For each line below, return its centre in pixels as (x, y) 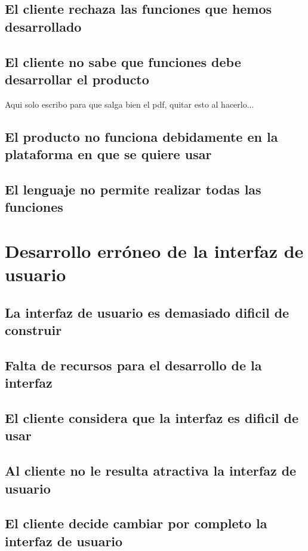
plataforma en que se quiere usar (108, 154)
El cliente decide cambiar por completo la (136, 523)
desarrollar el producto (77, 79)
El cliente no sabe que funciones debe (123, 61)
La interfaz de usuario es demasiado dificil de (147, 312)
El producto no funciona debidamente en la (141, 136)
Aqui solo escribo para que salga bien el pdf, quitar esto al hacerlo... (130, 104)
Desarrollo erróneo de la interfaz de (154, 250)
